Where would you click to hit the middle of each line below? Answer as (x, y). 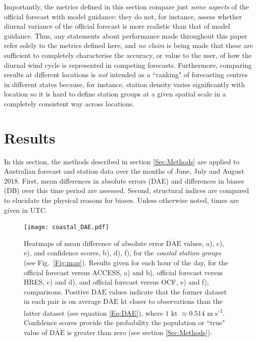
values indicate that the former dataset (168, 291)
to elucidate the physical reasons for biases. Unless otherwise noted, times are (122, 200)
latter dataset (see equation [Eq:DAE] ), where (94, 313)
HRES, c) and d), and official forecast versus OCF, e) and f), (116, 282)
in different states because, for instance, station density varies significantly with (125, 84)
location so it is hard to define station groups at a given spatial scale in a (115, 94)
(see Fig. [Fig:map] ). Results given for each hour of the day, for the (126, 263)
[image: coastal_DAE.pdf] (66, 227)
